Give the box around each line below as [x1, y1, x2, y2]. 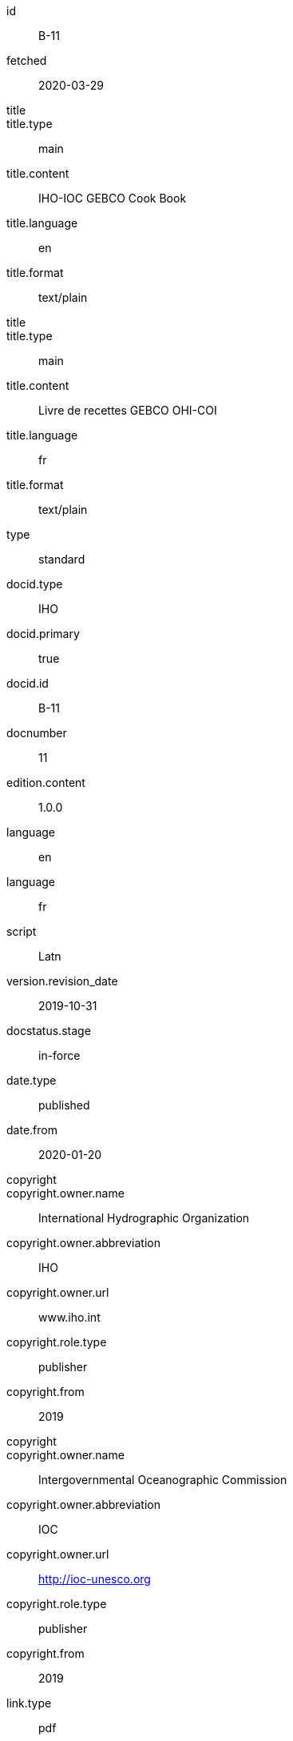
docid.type [6, 577, 63, 591]
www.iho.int [38, 1310, 101, 1324]
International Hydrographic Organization [38, 1211, 250, 1225]
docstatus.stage [6, 1024, 91, 1037]
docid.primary [6, 627, 80, 640]
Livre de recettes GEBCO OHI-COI [38, 403, 217, 417]
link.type [6, 1696, 52, 1710]
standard [38, 552, 85, 566]
